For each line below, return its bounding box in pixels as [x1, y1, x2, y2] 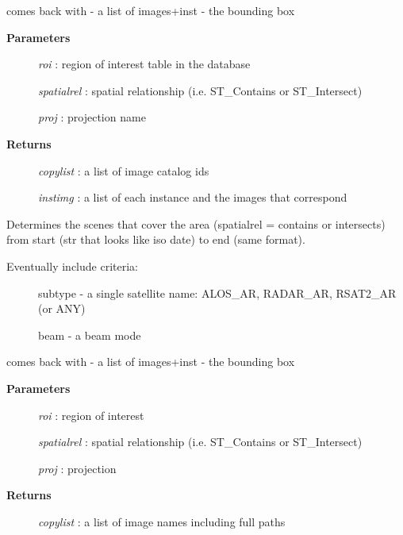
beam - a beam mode [38, 326, 141, 343]
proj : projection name [38, 109, 146, 125]
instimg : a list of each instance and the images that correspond [38, 189, 347, 206]
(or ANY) [38, 300, 86, 317]
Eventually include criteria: [6, 257, 138, 274]
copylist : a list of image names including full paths [38, 513, 286, 529]
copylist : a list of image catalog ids [38, 162, 209, 179]
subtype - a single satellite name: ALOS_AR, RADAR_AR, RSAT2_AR [38, 284, 397, 301]
